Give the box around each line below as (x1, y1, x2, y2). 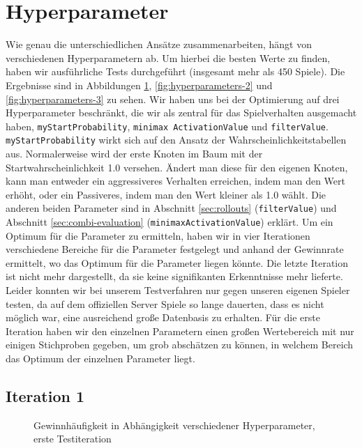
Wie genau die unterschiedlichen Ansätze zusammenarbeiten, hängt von (6, 37, 312, 52)
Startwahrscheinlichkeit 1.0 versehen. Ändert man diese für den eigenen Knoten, (6, 160, 348, 174)
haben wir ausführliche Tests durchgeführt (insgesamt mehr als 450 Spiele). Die (6, 64, 345, 79)
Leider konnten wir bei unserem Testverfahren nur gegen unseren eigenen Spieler (6, 283, 350, 298)
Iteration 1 (6, 385, 85, 407)
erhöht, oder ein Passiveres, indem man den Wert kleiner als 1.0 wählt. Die (6, 187, 326, 201)
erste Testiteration (33, 431, 112, 446)
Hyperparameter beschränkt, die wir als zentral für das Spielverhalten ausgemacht (6, 105, 357, 120)
